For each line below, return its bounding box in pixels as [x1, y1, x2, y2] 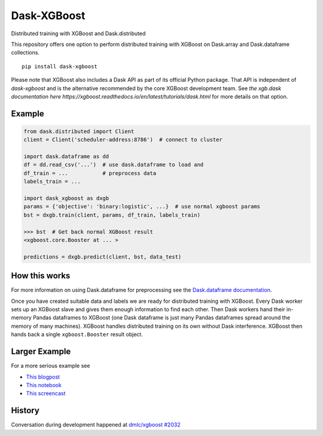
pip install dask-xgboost [22, 63, 98, 70]
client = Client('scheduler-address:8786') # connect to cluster [23, 136, 223, 143]
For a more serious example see [11, 362, 90, 370]
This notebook [26, 381, 62, 388]
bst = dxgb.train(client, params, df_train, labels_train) [23, 211, 200, 218]
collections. [11, 49, 40, 56]
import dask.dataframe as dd [23, 153, 109, 160]
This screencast [26, 390, 66, 397]
